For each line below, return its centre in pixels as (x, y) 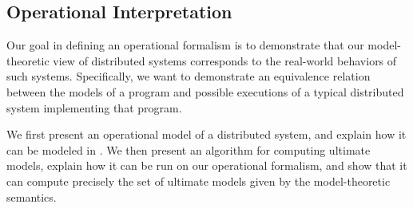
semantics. (32, 196)
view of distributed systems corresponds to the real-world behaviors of (225, 60)
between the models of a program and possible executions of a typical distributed (205, 91)
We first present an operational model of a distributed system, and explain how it (206, 134)
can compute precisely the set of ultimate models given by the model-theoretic (199, 181)
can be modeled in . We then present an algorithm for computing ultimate (189, 149)
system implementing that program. (94, 107)
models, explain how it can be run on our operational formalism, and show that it (207, 165)
